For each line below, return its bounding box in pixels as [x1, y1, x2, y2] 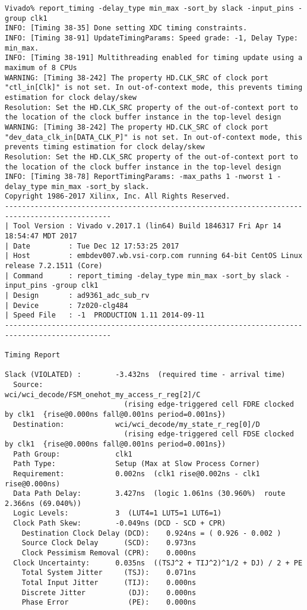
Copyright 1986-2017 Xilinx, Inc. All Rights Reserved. [5, 192, 230, 201]
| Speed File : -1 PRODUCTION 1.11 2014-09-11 [5, 311, 205, 320]
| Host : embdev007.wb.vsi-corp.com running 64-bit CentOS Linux [5, 251, 303, 260]
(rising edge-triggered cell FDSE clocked [124, 430, 294, 439]
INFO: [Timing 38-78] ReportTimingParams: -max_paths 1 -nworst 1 [5, 172, 273, 181]
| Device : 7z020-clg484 [5, 301, 128, 310]
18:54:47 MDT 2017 [5, 232, 77, 241]
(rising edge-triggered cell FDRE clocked [124, 400, 294, 409]
